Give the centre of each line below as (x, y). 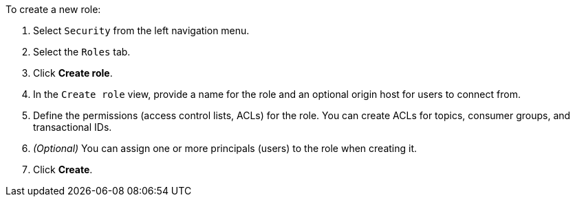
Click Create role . (73, 73)
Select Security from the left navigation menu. (141, 30)
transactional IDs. (73, 127)
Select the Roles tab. (82, 52)
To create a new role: (53, 9)
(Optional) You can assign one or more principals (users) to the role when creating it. (225, 148)
